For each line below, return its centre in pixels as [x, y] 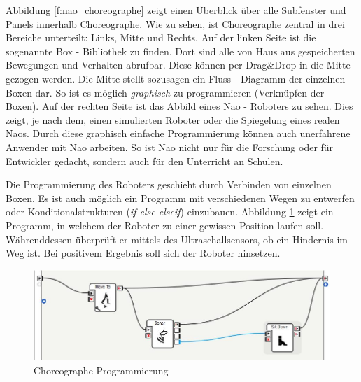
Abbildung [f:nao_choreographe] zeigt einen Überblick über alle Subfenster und [176, 10]
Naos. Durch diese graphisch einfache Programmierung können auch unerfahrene [178, 133]
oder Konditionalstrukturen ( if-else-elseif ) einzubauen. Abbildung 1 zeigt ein [170, 212]
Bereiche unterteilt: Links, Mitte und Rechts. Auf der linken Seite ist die [161, 37]
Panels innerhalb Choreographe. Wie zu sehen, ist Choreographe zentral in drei [175, 23]
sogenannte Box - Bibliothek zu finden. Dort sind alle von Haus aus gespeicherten [180, 51]
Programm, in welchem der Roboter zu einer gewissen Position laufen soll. [165, 225]
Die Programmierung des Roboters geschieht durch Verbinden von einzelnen [169, 184]
